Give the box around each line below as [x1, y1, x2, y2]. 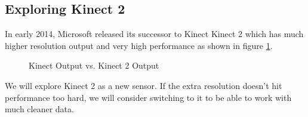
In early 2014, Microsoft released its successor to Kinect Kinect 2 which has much [5, 27, 304, 40]
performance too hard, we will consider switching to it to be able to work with [5, 91, 292, 103]
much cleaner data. [5, 103, 74, 115]
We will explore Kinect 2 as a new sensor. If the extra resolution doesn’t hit [5, 79, 282, 91]
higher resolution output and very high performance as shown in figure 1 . [5, 39, 273, 51]
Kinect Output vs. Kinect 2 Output [29, 59, 159, 72]
